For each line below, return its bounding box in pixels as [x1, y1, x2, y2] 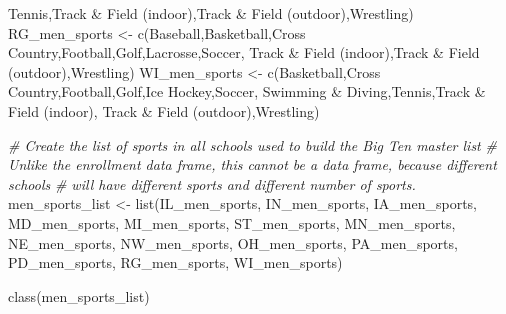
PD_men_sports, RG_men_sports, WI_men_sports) [8, 252, 343, 273]
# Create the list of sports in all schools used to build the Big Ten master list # [8, 134, 497, 155]
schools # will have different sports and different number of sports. [8, 173, 416, 194]
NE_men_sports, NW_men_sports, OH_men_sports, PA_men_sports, [8, 232, 458, 253]
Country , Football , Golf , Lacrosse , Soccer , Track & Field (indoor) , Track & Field [8, 42, 480, 63]
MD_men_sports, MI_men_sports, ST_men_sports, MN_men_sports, [8, 212, 456, 233]
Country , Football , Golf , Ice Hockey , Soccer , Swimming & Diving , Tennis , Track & [8, 81, 486, 102]
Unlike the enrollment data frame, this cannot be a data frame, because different [8, 154, 497, 175]
